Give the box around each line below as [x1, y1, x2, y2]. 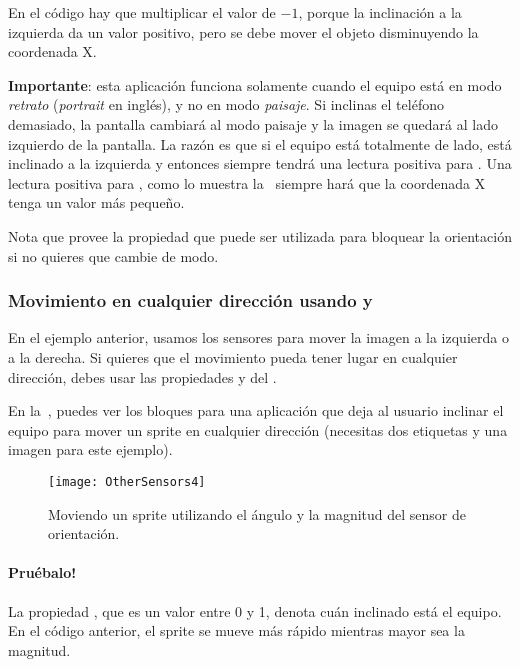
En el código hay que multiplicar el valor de [8, 2, 276, 22]
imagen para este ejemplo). [8, 439, 173, 460]
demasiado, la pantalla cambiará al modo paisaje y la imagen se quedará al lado [8, 113, 498, 134]
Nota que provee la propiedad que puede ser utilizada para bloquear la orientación [8, 225, 512, 246]
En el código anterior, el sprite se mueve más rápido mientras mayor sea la [8, 620, 465, 641]
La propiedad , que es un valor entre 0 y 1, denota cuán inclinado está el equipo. [8, 600, 502, 621]
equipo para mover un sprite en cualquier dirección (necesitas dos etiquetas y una [8, 419, 508, 440]
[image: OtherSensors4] [48, 474, 206, 489]
